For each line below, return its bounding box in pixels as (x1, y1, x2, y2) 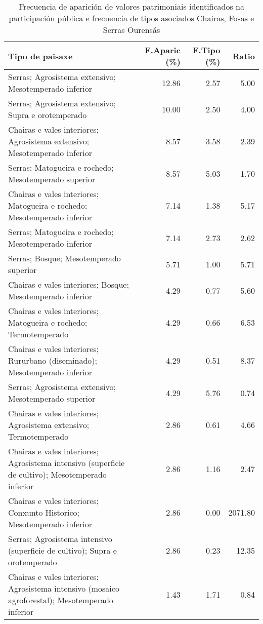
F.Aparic (145, 44, 181, 56)
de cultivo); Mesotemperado (8, 469, 107, 480)
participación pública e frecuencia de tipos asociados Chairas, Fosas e (9, 12, 254, 24)
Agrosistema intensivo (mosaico (8, 582, 119, 594)
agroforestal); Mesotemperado (8, 594, 113, 606)
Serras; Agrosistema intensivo (8, 533, 112, 544)
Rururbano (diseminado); (8, 355, 98, 366)
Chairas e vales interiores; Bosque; (8, 279, 129, 290)
